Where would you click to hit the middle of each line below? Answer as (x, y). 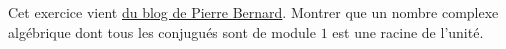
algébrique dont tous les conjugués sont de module (162, 31)
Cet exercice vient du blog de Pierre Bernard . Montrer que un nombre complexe (253, 12)
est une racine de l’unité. (408, 31)
